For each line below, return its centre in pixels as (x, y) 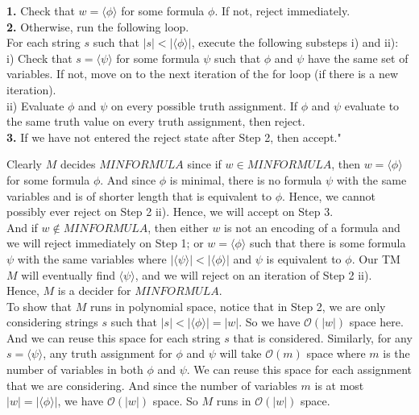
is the (396, 353)
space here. (376, 322)
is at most (339, 385)
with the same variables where (92, 258)
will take (241, 353)
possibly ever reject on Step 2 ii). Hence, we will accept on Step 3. (170, 212)
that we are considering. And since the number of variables (152, 385)
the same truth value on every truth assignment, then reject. (156, 121)
